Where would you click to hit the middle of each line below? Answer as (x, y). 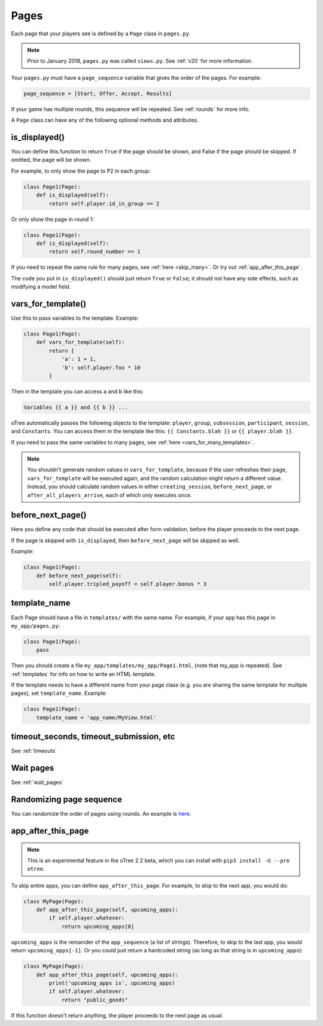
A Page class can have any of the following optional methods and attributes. (105, 120)
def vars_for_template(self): (80, 342)
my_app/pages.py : (36, 625)
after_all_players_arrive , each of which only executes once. (109, 495)
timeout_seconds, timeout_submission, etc (93, 737)
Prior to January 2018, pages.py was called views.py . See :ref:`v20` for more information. (140, 61)
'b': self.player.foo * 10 (101, 367)
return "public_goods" (95, 1000)
